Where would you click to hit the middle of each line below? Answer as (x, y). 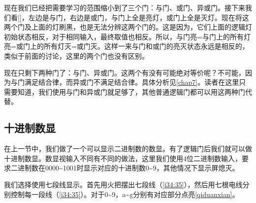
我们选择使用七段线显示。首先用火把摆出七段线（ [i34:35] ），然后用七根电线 (123, 184)
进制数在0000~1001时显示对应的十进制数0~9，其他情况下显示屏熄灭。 (128, 168)
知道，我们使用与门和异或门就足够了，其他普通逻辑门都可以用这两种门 (131, 91)
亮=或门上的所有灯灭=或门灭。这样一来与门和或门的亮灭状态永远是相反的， (127, 46)
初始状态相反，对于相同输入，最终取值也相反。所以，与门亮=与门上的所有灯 (127, 36)
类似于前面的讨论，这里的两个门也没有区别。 (76, 55)
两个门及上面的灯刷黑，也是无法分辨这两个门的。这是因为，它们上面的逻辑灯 (128, 27)
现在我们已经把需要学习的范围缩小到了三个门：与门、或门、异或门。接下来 (125, 7)
